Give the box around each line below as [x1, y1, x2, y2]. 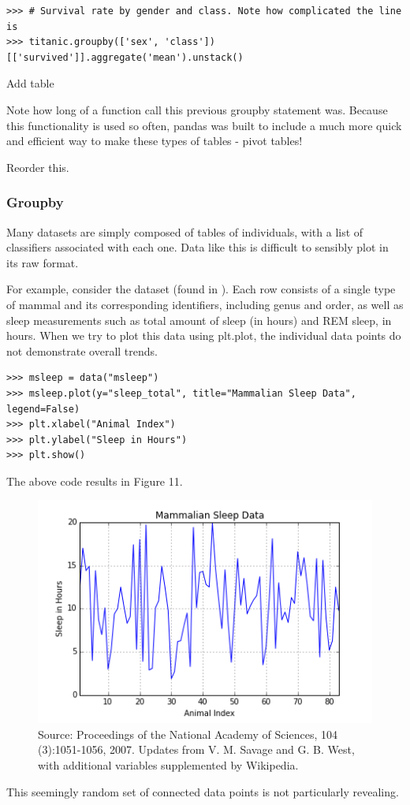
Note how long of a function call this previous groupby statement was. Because [6, 101, 388, 117]
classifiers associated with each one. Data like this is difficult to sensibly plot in [6, 239, 389, 255]
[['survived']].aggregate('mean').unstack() [6, 51, 244, 63]
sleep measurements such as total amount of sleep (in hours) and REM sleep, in [6, 311, 392, 328]
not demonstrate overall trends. [6, 342, 158, 359]
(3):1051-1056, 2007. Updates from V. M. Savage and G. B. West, [38, 741, 355, 758]
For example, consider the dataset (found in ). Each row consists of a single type [6, 281, 396, 297]
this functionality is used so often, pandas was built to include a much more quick [6, 117, 402, 133]
